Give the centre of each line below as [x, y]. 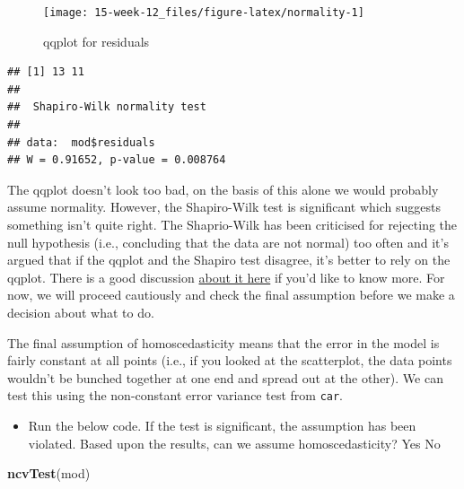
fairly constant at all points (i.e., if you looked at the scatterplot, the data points [230, 360]
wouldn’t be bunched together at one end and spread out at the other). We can [225, 377]
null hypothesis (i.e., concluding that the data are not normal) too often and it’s [228, 242]
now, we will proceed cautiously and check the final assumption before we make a [231, 295]
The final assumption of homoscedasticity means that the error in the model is [223, 342]
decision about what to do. [81, 312]
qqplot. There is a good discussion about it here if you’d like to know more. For [226, 277]
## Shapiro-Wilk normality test [107, 107]
